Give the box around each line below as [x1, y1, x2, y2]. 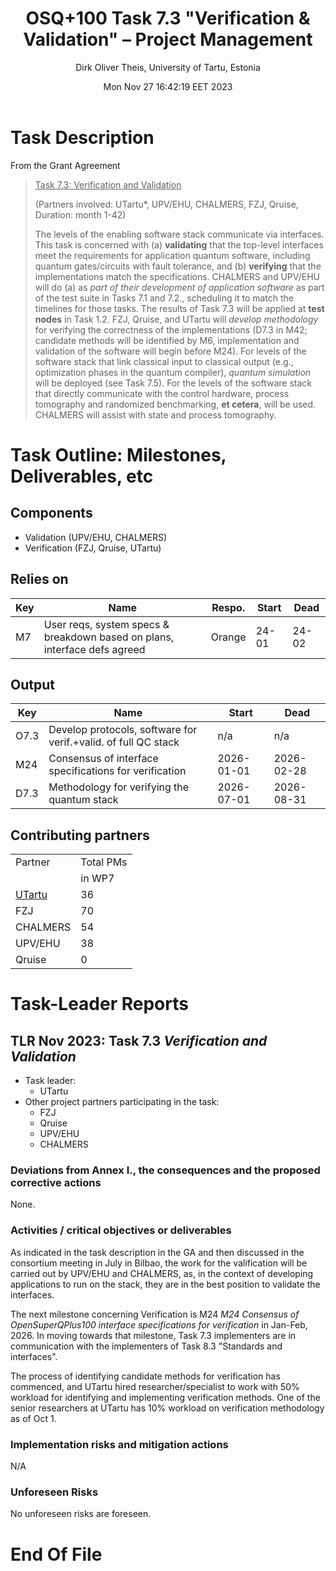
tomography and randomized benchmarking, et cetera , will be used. [34, 398, 317, 410]
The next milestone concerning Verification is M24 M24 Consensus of [10, 1308, 300, 1320]
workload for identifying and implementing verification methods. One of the [10, 1391, 321, 1403]
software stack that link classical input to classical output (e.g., [34, 355, 294, 367]
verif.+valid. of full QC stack [48, 735, 180, 749]
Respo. [211, 600, 246, 614]
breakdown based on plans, [43, 630, 175, 644]
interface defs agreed [43, 642, 146, 656]
